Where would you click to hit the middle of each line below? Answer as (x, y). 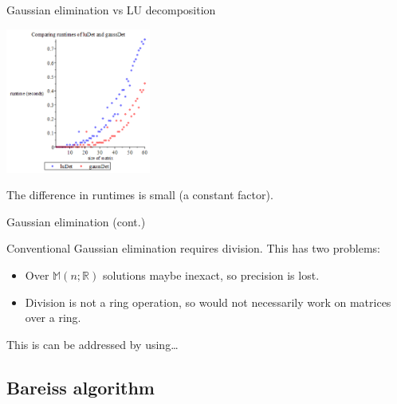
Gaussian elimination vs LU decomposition (111, 10)
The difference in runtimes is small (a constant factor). (140, 195)
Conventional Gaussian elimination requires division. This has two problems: (193, 248)
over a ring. (53, 318)
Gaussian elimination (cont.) (76, 221)
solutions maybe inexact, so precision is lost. (211, 275)
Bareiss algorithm (81, 387)
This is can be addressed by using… (92, 344)
